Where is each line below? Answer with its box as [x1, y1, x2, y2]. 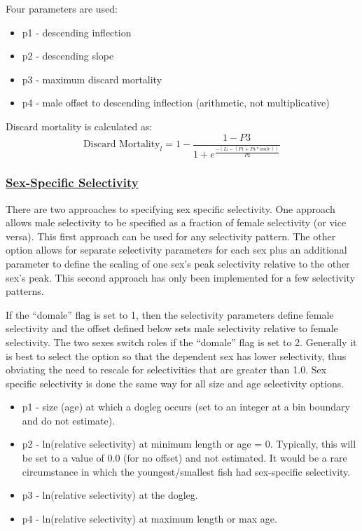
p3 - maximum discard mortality [22, 71, 162, 86]
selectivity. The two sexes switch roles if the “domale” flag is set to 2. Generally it [6, 334, 357, 349]
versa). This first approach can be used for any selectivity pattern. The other [6, 228, 336, 243]
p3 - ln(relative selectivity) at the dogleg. [22, 488, 198, 502]
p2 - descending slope [22, 48, 114, 63]
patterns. [6, 284, 44, 298]
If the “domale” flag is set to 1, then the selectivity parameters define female [6, 307, 334, 322]
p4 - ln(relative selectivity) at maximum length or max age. [22, 511, 277, 525]
